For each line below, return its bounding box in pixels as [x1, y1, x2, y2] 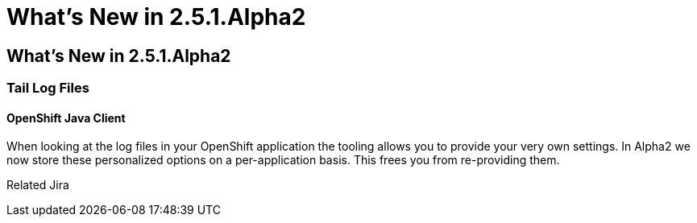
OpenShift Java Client [6, 110, 126, 125]
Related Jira [6, 178, 69, 192]
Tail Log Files [6, 80, 89, 97]
